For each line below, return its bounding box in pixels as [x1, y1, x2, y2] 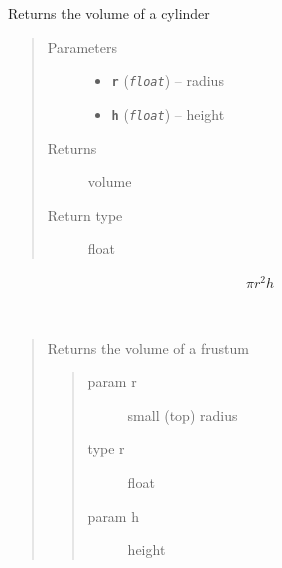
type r [87, 438, 125, 459]
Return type [47, 204, 123, 225]
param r [87, 371, 137, 392]
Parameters [47, 36, 117, 57]
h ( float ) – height [111, 103, 225, 124]
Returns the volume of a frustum [47, 337, 249, 358]
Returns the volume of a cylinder [8, 3, 210, 23]
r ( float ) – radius [111, 70, 224, 91]
